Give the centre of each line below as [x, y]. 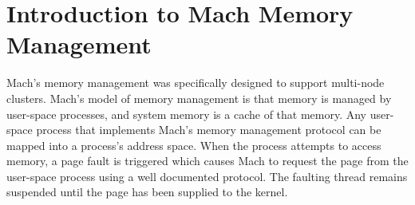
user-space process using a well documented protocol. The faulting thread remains [207, 176]
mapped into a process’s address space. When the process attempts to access [194, 145]
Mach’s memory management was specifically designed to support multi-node [196, 83]
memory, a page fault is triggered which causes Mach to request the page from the [207, 161]
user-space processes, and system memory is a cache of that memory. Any [187, 114]
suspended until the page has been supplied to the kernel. [147, 192]
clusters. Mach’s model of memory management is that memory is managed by [199, 98]
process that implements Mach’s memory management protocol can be [209, 130]
